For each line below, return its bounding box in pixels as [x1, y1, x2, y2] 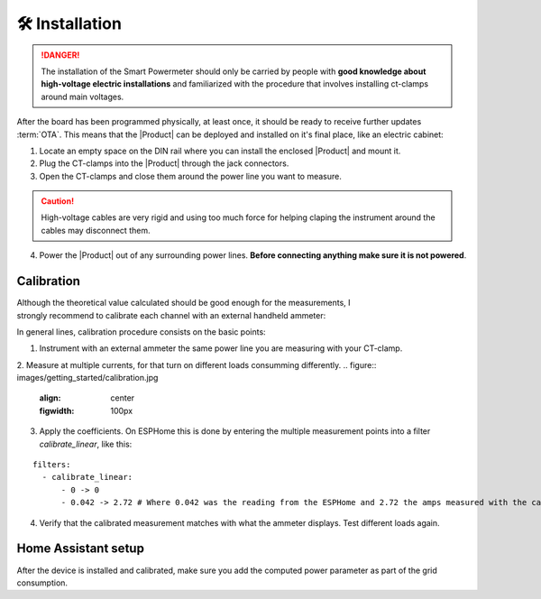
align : [39, 392, 61, 403]
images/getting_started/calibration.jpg [16, 373, 159, 383]
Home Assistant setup [16, 541, 144, 557]
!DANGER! [41, 50, 80, 60]
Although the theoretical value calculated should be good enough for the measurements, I [16, 298, 351, 309]
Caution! [41, 196, 75, 207]
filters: [32, 460, 71, 470]
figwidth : [39, 405, 75, 416]
